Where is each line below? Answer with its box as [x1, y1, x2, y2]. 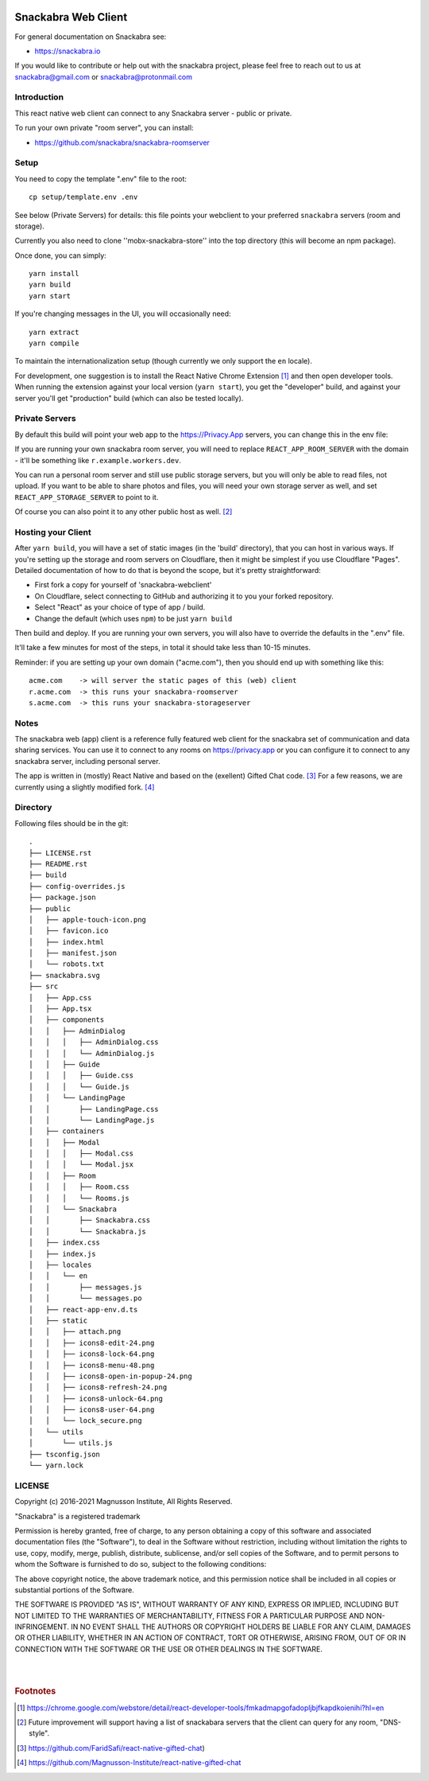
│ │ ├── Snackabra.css [29, 1216, 151, 1225]
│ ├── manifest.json [29, 949, 118, 958]
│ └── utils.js [29, 1439, 113, 1448]
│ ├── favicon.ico [29, 926, 109, 935]
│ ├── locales [29, 1261, 92, 1269]
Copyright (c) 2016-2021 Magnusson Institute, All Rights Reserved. [14, 1497, 233, 1506]
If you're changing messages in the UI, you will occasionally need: [14, 309, 231, 318]
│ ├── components [29, 1015, 105, 1024]
